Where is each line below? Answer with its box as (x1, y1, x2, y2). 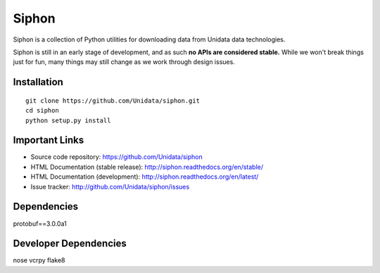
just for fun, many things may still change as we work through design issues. (13, 58, 235, 66)
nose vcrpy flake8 (13, 256, 65, 265)
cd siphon (25, 106, 59, 115)
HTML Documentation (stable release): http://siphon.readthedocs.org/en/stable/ (30, 163, 264, 171)
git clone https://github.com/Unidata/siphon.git (25, 96, 201, 105)
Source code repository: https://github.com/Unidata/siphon (30, 153, 203, 161)
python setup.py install (25, 116, 111, 125)
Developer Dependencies (13, 238, 127, 250)
